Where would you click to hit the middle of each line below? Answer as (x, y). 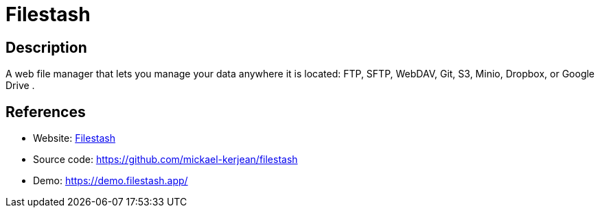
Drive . (20, 86)
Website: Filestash (74, 138)
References (46, 112)
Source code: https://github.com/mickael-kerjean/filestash (165, 160)
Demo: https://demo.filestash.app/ (111, 181)
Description (46, 47)
